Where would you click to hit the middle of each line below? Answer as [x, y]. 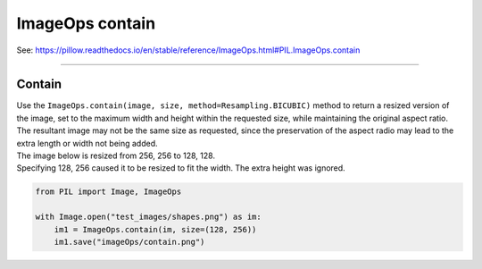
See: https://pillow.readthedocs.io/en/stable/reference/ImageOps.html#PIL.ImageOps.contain [188, 50]
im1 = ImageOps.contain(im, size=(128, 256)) [155, 229]
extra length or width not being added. [87, 143]
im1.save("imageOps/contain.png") [129, 242]
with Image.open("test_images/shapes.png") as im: [149, 217]
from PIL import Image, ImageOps [108, 192]
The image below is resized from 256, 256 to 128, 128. [116, 156]
